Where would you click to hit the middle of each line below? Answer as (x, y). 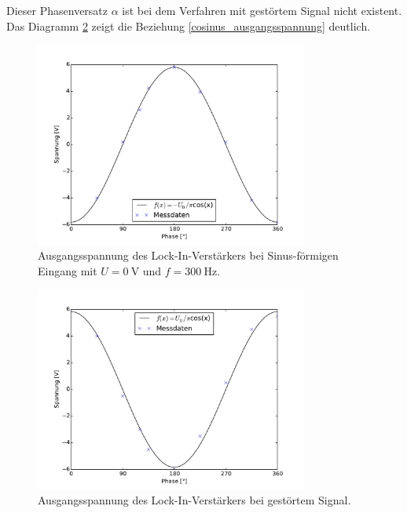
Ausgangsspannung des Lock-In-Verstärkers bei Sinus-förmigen (188, 255)
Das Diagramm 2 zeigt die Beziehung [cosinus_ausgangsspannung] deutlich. (189, 25)
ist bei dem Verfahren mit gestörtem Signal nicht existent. (262, 10)
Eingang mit (68, 270)
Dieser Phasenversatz (57, 10)
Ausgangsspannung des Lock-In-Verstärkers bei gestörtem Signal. (194, 500)
